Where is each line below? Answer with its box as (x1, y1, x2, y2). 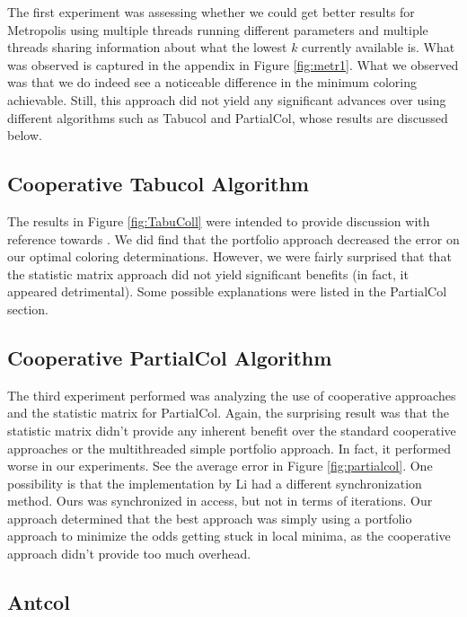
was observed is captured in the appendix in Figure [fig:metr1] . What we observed (7, 55, 459, 74)
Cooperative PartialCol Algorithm (7, 343, 332, 371)
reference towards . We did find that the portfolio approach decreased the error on (7, 229, 460, 248)
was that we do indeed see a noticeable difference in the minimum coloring (7, 73, 417, 92)
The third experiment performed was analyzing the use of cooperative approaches (7, 385, 456, 404)
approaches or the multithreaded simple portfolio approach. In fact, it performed (7, 438, 451, 457)
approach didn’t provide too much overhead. (7, 544, 251, 563)
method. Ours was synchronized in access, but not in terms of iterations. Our (7, 491, 433, 510)
